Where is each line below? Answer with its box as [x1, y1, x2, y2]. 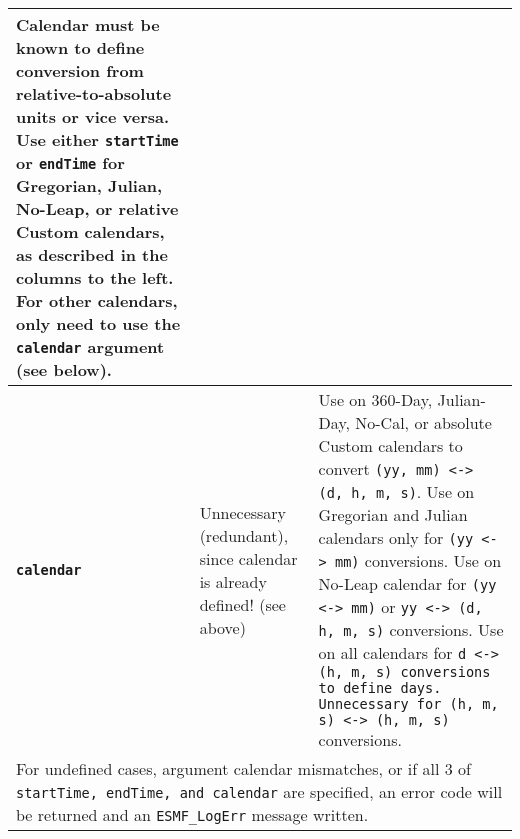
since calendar [199, 546, 298, 570]
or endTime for [16, 151, 125, 174]
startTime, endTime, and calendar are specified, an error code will [16, 780, 503, 803]
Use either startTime [16, 128, 179, 151]
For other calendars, [16, 289, 178, 312]
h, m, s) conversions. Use [318, 618, 504, 641]
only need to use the [16, 312, 181, 335]
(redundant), [199, 523, 289, 547]
